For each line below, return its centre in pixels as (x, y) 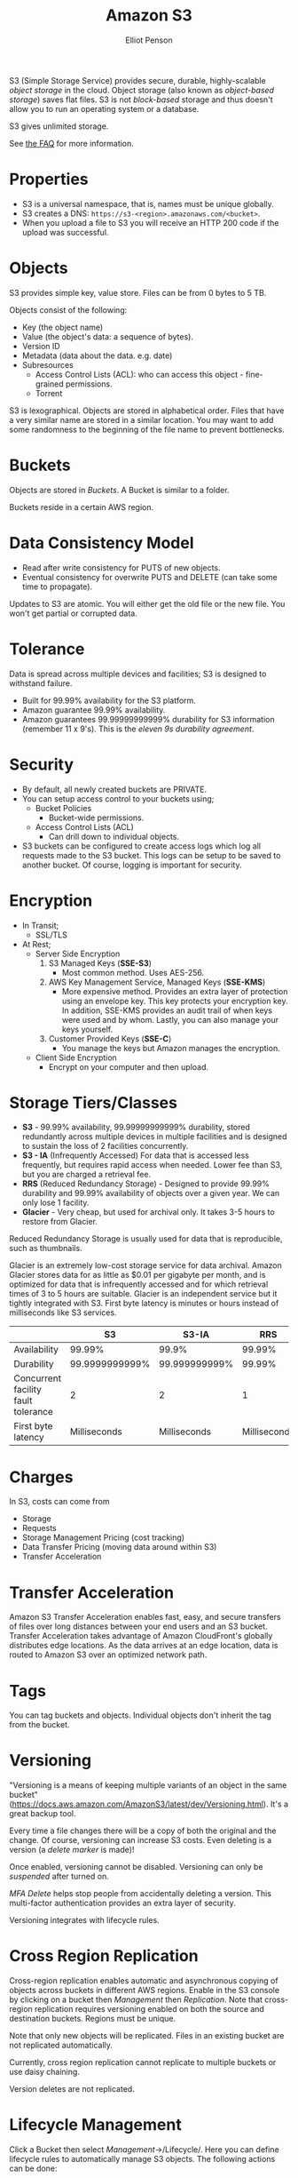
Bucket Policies (63, 808)
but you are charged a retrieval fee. (86, 1175)
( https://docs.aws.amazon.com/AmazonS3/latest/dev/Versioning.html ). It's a (149, 1804)
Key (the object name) (63, 327)
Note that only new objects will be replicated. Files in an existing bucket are (147, 2036)
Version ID (41, 346)
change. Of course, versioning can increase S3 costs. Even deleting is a (141, 1840)
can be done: (33, 2168)
